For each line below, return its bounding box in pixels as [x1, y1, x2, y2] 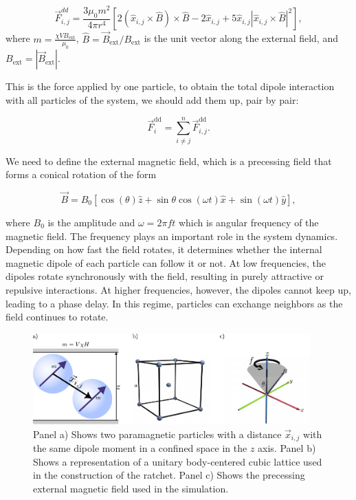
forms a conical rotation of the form [5, 167, 157, 182]
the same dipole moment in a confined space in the [33, 441, 247, 455]
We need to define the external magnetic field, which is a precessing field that [5, 153, 332, 168]
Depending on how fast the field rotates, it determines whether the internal [5, 242, 322, 257]
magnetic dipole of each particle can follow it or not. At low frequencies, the [5, 255, 326, 270]
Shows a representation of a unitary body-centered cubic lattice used [33, 454, 322, 468]
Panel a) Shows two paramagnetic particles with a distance [33, 426, 282, 441]
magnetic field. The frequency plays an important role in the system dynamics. [5, 228, 338, 243]
